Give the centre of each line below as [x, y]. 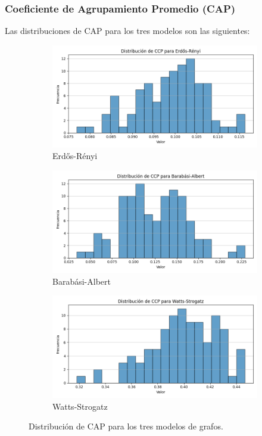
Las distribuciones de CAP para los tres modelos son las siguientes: [127, 31]
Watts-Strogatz [80, 406]
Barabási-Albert [82, 281]
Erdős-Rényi [75, 156]
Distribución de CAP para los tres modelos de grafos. [126, 426]
